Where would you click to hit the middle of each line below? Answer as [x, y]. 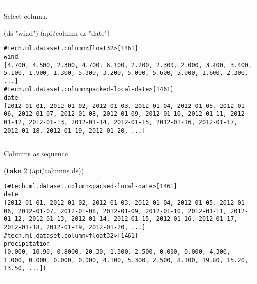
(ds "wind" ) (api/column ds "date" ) [57, 32]
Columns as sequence [36, 154]
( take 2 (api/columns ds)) [44, 170]
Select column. [26, 16]
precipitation [27, 244]
